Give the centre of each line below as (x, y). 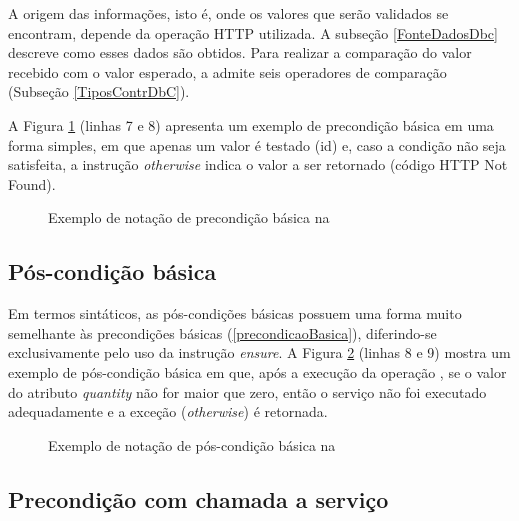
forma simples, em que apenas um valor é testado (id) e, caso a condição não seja (257, 144)
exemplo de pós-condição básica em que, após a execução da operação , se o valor (257, 371)
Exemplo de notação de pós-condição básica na (192, 444)
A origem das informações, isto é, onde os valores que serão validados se (228, 13)
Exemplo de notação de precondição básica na (189, 217)
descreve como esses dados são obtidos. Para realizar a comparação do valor (240, 52)
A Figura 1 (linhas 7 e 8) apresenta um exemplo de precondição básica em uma (251, 124)
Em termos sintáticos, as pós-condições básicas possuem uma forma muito (235, 313)
